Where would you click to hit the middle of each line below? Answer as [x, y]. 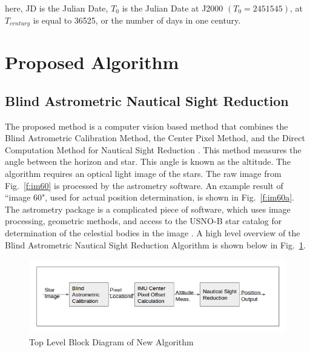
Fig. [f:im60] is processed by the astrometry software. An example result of [144, 185]
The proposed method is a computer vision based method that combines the [147, 126]
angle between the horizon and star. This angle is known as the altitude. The [148, 161]
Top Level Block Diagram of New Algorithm [111, 341]
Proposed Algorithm [92, 62]
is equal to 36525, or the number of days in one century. [137, 20]
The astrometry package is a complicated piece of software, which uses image [148, 209]
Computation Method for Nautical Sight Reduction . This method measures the [153, 149]
